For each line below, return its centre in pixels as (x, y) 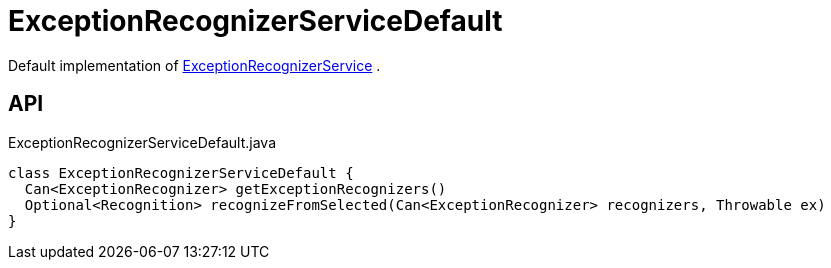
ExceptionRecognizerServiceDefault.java (142, 142)
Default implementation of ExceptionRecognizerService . (194, 65)
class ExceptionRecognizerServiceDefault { (181, 172)
